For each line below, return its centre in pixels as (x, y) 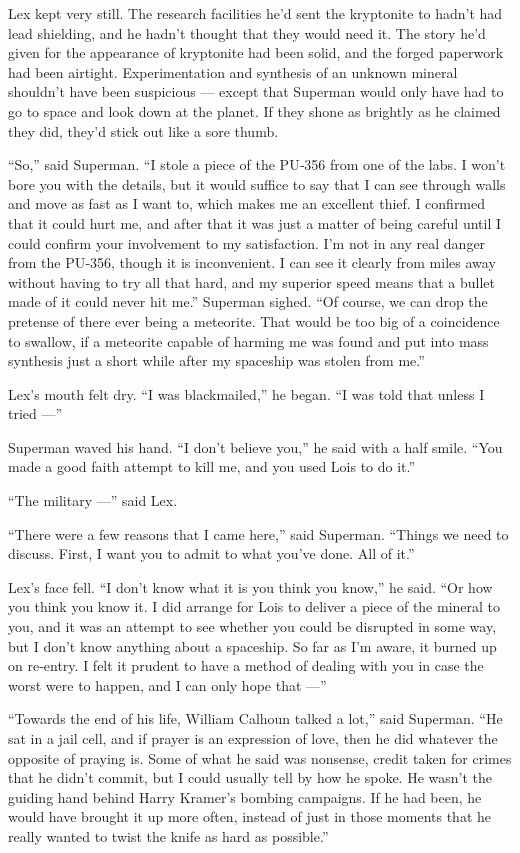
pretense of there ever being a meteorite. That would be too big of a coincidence (254, 320)
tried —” (35, 413)
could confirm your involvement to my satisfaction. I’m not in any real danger (247, 242)
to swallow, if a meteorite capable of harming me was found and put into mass (248, 340)
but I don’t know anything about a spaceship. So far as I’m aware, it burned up (252, 645)
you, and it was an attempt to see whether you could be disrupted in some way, (252, 626)
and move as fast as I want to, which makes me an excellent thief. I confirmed (247, 203)
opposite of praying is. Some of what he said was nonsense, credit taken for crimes (260, 757)
